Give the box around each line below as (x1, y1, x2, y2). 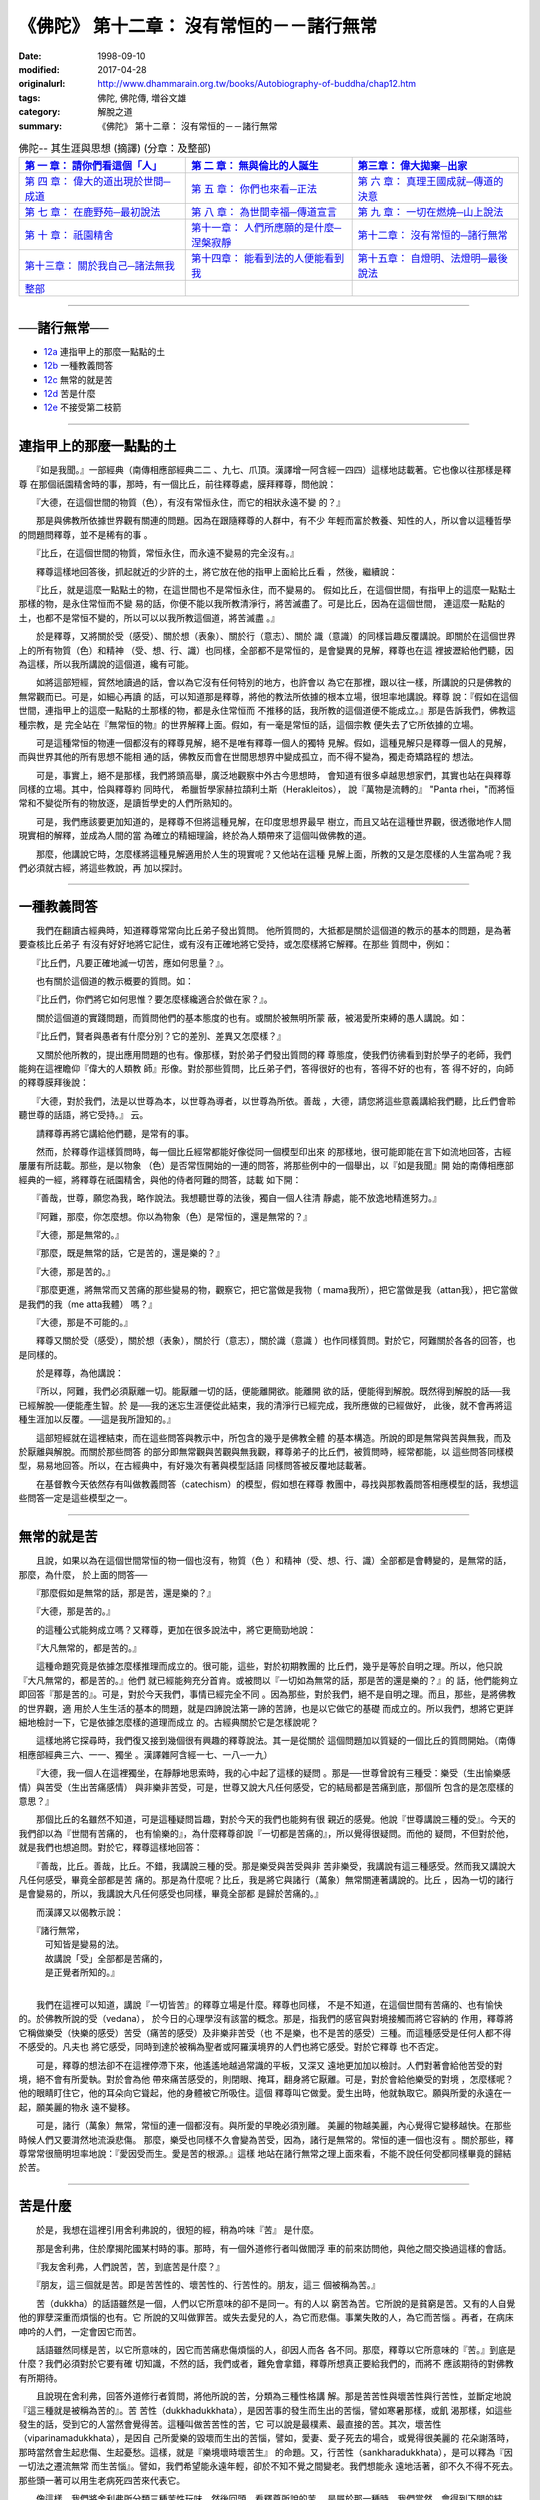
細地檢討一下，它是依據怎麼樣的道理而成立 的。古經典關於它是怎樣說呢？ (18, 1716, 319, 1729)
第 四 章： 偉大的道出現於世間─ (24, 175, 171, 189)
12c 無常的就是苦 (43, 373, 114, 385)
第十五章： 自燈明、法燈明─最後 (357, 251, 509, 265)
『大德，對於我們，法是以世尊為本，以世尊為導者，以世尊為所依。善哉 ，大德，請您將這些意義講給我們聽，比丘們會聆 (35, 1095, 516, 1107)
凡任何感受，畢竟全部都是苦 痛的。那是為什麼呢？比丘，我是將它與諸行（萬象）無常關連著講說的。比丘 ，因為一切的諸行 (18, 1873, 514, 1885)
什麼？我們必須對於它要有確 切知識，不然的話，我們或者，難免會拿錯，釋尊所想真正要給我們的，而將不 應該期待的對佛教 (18, 2358, 514, 2370)
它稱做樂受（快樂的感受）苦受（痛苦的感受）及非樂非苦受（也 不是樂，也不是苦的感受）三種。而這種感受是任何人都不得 (18, 2026, 512, 2039)
